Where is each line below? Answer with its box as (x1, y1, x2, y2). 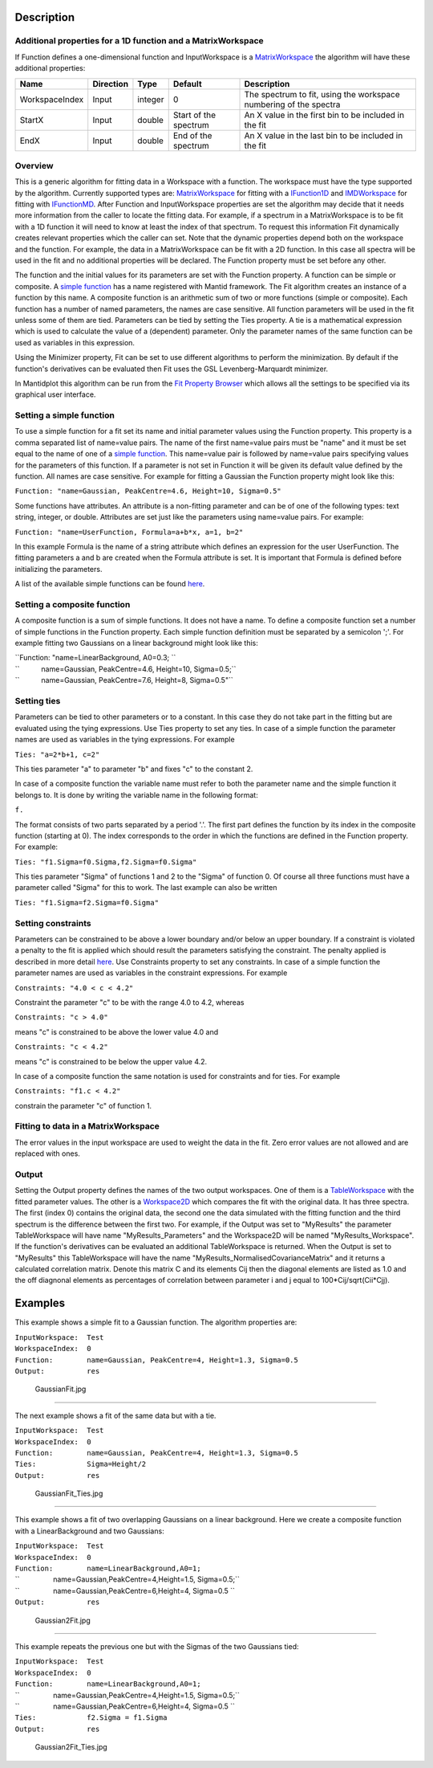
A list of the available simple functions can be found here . (14, 579, 205, 589)
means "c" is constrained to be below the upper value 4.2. (14, 1056, 208, 1066)
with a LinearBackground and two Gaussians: (14, 1526, 164, 1536)
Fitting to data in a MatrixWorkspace (14, 1121, 160, 1132)
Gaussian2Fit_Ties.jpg (34, 1742, 107, 1752)
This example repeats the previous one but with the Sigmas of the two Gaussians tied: (14, 1641, 300, 1651)
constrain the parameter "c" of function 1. (14, 1100, 152, 1110)
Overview (14, 160, 54, 171)
